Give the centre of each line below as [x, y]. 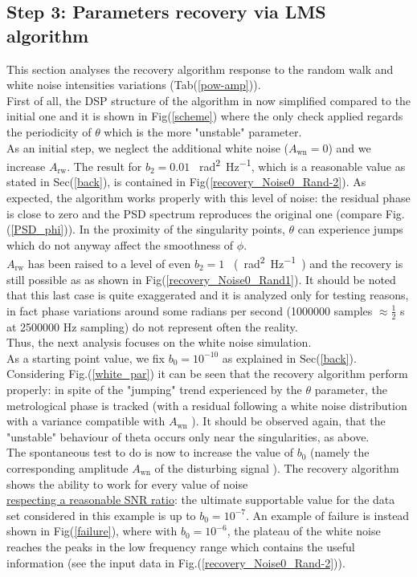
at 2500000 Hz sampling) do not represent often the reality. [152, 326]
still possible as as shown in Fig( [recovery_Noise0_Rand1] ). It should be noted [201, 279]
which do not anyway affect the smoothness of [120, 244]
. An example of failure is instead [327, 515]
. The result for [104, 166]
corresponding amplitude [67, 467]
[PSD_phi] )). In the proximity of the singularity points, [148, 229]
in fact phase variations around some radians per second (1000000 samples [190, 310]
